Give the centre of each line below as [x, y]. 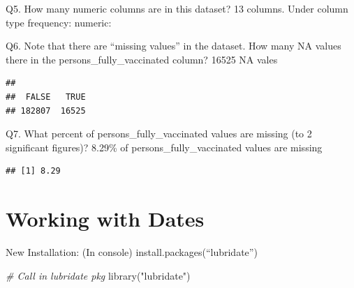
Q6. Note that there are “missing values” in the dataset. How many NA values [174, 46]
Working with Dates [105, 219]
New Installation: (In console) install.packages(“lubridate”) [132, 252]
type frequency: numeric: [59, 22]
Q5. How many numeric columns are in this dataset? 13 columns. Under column [177, 8]
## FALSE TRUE [46, 97]
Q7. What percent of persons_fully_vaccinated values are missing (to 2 [159, 134]
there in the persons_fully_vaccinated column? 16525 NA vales [142, 59]
